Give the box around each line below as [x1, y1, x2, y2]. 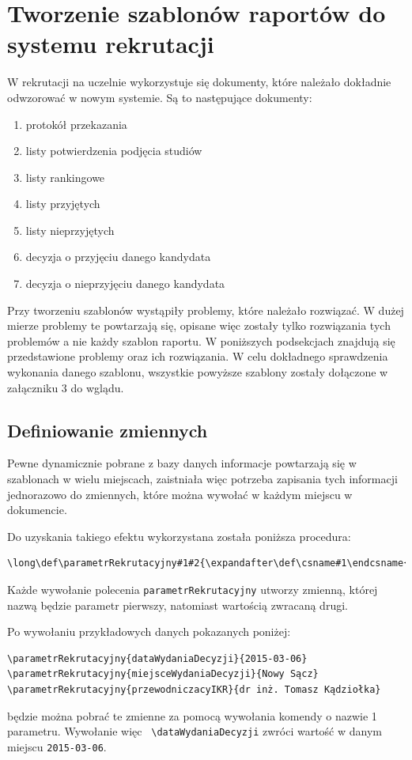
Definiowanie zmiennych [7, 418, 208, 442]
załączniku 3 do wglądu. [7, 379, 124, 395]
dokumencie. [7, 501, 67, 518]
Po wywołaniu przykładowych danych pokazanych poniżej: [7, 623, 291, 640]
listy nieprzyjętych [25, 221, 115, 238]
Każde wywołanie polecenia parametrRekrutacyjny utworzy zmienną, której [7, 580, 378, 597]
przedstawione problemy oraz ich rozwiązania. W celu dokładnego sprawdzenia [7, 348, 388, 365]
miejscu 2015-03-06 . [7, 738, 107, 754]
